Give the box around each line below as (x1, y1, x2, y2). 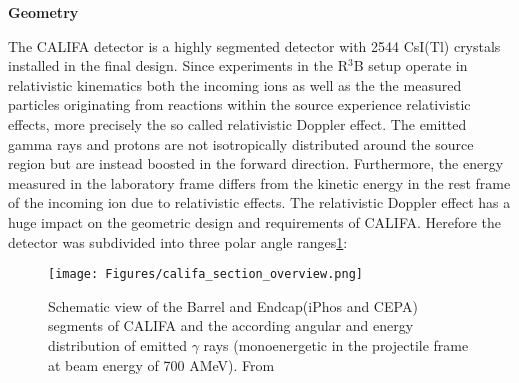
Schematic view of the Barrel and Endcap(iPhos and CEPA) (48, 295, 418, 316)
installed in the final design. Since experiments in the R (8, 55, 348, 76)
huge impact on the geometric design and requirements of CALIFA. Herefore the (8, 211, 502, 232)
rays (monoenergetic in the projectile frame (203, 334, 469, 355)
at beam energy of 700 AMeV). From (48, 354, 275, 375)
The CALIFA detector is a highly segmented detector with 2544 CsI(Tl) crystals (8, 35, 501, 56)
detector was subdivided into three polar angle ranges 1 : (8, 231, 348, 252)
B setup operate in (353, 55, 468, 76)
